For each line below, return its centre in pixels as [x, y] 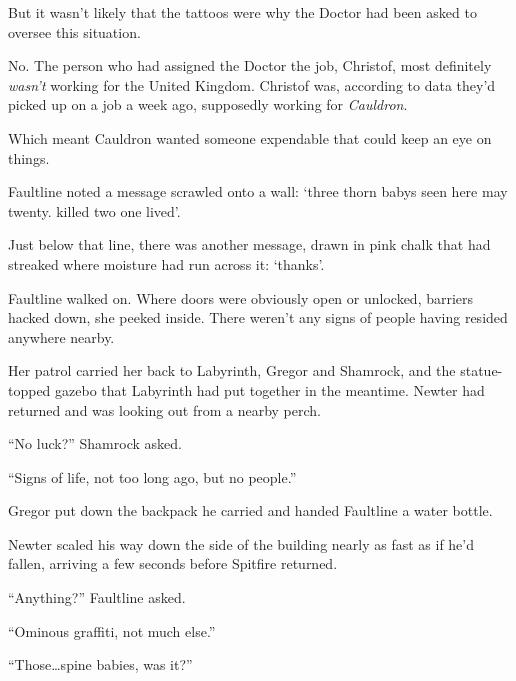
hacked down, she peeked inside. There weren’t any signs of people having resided [258, 317]
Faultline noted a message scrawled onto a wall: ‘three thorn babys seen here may [258, 191]
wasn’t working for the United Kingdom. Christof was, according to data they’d [252, 84]
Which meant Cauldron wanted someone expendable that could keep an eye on [250, 137]
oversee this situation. [74, 31]
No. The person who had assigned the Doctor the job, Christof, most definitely [250, 65]
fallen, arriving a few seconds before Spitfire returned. [173, 563]
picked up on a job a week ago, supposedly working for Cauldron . [208, 104]
